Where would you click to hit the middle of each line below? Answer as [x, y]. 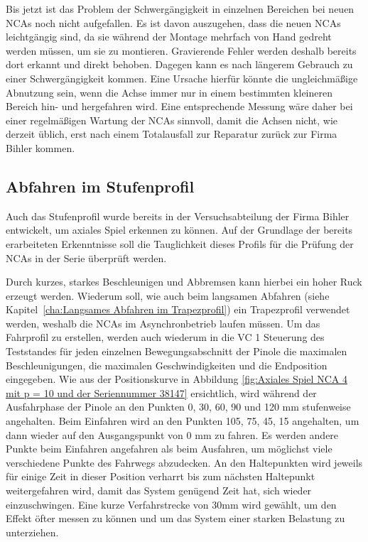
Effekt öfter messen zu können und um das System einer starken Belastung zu [175, 518]
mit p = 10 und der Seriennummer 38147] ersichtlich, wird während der [161, 392]
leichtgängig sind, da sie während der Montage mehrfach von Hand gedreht [169, 37]
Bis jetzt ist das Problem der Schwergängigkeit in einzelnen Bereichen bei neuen [180, 9]
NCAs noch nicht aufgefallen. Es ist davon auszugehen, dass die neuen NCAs [173, 22]
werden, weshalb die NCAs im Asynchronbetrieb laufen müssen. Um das [163, 323]
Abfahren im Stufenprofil [100, 186]
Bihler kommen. [40, 147]
